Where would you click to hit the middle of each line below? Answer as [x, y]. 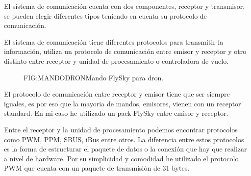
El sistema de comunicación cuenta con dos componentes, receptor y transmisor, [125, 6]
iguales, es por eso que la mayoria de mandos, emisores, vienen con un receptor [123, 103]
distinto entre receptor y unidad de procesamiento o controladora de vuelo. [116, 61]
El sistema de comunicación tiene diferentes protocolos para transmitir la [114, 41]
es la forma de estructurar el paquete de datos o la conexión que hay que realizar [125, 149]
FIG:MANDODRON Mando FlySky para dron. [94, 77]
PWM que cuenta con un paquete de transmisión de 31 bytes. [97, 168]
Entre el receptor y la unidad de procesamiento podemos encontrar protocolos [121, 129]
